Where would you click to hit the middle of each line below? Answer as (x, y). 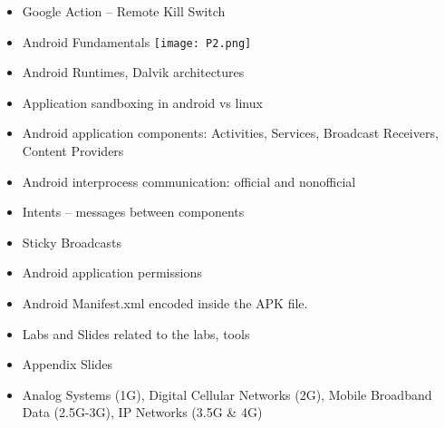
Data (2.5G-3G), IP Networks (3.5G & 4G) (142, 412)
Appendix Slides (68, 364)
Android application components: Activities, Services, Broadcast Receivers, (230, 133)
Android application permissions (112, 272)
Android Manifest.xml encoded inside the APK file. (165, 303)
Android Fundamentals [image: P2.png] (137, 41)
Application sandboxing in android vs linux (142, 102)
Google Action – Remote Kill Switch (124, 11)
